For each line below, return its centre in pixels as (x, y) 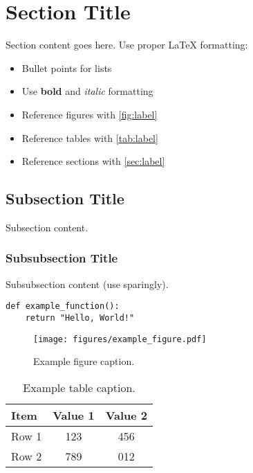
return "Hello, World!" (80, 318)
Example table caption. (79, 387)
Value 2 (126, 415)
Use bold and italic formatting (87, 91)
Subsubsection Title (62, 258)
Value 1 (74, 415)
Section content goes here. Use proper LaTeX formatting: (127, 45)
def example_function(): (63, 306)
